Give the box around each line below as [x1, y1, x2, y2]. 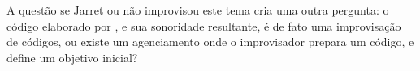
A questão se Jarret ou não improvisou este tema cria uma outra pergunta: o [6, 2, 389, 18]
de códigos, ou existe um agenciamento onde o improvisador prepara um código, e [6, 33, 414, 50]
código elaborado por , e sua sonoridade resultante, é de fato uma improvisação [6, 17, 401, 34]
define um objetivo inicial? [6, 48, 138, 65]
